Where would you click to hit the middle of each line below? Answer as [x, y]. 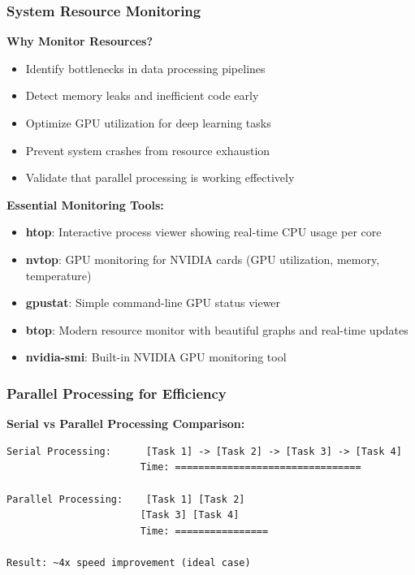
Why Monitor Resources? [80, 41]
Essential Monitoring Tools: [85, 204]
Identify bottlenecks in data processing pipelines [145, 68]
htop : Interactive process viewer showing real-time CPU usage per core [203, 232]
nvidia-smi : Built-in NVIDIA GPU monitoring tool [156, 357]
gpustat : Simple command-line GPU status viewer [153, 303]
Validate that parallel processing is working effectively [160, 177]
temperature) [58, 275]
